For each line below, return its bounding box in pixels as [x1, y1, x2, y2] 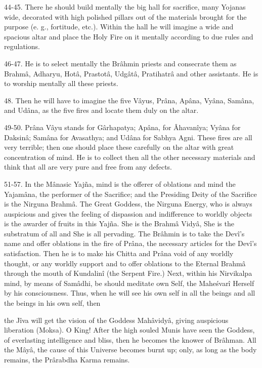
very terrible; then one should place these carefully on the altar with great [4, 142, 234, 152]
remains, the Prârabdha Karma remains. [4, 354, 130, 364]
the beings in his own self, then [4, 298, 101, 308]
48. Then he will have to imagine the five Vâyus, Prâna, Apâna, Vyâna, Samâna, [4, 95, 254, 105]
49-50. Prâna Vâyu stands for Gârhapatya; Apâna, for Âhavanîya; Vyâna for [4, 121, 241, 132]
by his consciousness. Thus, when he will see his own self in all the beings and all [4, 288, 255, 298]
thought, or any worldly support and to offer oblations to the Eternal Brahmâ [4, 258, 246, 268]
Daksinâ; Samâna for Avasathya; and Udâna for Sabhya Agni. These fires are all [4, 132, 252, 142]
